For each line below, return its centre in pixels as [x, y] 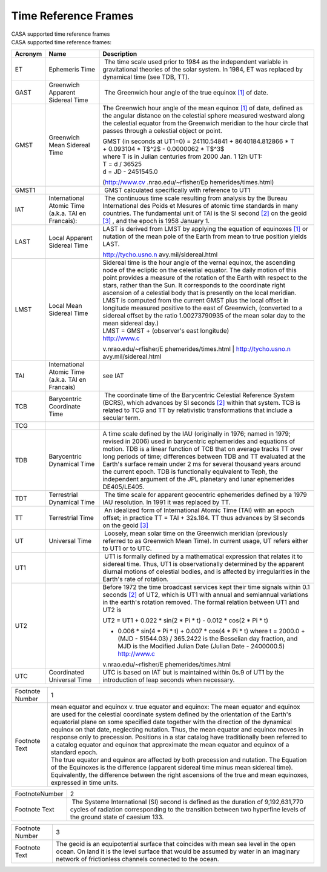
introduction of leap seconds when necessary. [169, 680]
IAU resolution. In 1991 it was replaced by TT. [167, 502]
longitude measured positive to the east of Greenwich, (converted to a [203, 308]
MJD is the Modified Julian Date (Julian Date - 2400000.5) [201, 647]
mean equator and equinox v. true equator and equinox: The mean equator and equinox [175, 707]
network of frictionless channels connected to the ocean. [137, 859]
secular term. [121, 418]
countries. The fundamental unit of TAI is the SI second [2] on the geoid [205, 213]
